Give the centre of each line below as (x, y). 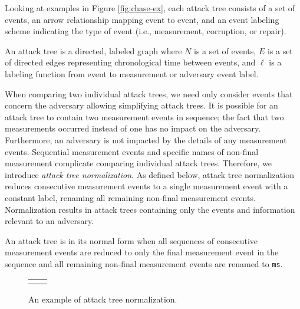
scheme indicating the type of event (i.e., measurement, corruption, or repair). (146, 31)
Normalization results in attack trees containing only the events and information (150, 209)
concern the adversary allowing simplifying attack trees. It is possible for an (141, 105)
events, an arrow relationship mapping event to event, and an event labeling (142, 19)
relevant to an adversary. (50, 221)
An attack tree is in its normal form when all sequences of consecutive (131, 240)
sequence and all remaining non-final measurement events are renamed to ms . (144, 263)
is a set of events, (225, 50)
